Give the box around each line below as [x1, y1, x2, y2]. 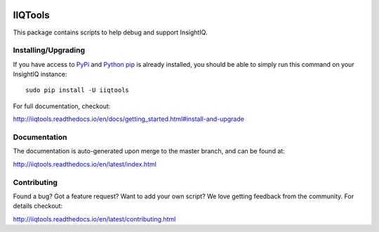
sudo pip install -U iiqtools [25, 86, 130, 94]
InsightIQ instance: [13, 70, 67, 79]
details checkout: [13, 202, 63, 210]
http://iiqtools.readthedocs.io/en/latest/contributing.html [13, 214, 176, 223]
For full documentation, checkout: [13, 102, 111, 110]
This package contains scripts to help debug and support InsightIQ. [13, 28, 208, 37]
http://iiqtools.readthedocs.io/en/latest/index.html [13, 160, 157, 168]
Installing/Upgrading [13, 46, 86, 56]
